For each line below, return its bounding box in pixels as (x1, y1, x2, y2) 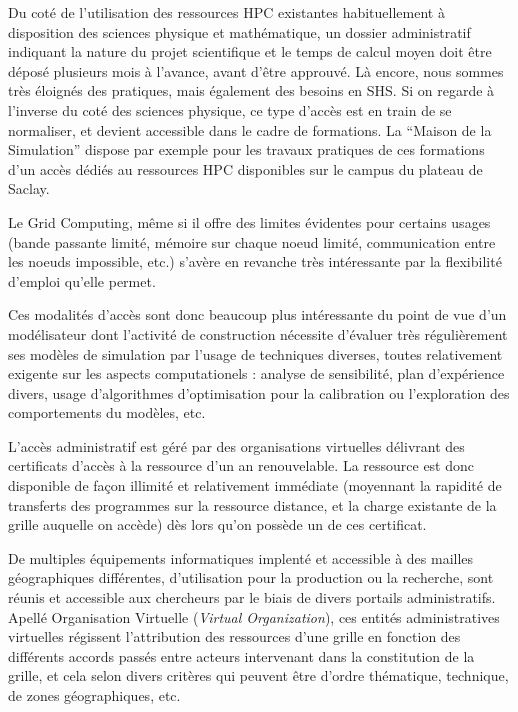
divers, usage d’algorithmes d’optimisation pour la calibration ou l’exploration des (8, 382, 510, 403)
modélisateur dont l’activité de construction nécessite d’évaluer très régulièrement (8, 323, 508, 344)
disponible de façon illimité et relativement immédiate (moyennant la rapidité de (8, 475, 502, 496)
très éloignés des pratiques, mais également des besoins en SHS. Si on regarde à (8, 80, 495, 101)
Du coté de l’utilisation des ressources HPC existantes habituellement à (8, 2, 445, 22)
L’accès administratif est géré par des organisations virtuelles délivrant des (8, 435, 465, 456)
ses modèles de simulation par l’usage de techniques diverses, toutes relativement (8, 343, 503, 364)
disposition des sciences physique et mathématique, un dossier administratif (8, 21, 471, 42)
